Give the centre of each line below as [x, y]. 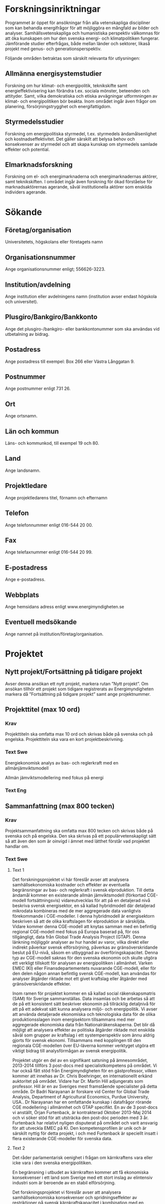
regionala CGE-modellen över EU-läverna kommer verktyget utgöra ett [83, 1045]
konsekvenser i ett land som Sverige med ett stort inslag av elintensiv [82, 1177]
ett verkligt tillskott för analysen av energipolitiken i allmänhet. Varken [82, 963]
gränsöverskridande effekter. [41, 984]
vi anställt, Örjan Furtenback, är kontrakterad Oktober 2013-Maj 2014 [82, 1112]
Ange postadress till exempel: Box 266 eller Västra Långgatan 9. [70, 361]
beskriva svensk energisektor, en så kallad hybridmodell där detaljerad [84, 905]
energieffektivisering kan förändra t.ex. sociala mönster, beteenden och [77, 91]
